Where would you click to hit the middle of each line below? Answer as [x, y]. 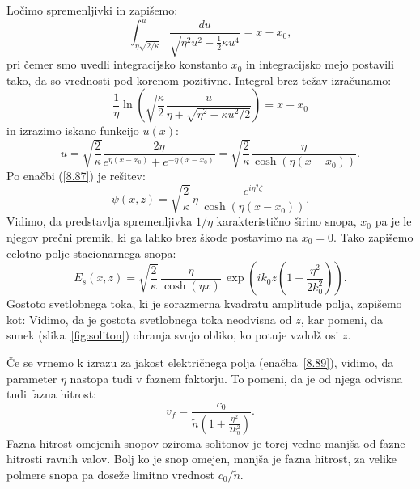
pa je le [393, 221]
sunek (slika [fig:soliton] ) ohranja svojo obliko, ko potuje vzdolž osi [173, 335]
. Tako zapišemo [373, 236]
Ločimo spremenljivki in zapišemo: [92, 10]
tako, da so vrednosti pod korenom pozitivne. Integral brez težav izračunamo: [199, 80]
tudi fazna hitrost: [51, 394]
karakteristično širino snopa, [286, 221]
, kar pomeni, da [342, 319]
